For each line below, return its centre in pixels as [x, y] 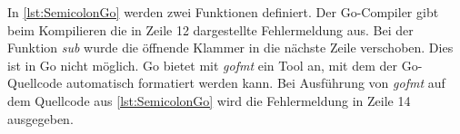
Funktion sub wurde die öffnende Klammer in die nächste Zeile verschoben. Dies [230, 48]
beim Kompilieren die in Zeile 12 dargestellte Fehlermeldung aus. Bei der [210, 29]
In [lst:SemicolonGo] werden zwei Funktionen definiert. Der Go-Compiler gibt [223, 12]
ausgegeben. [40, 118]
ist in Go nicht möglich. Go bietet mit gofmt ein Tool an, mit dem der [203, 65]
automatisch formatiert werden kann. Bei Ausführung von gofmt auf [255, 83]
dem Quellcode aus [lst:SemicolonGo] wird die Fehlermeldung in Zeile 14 [209, 100]
